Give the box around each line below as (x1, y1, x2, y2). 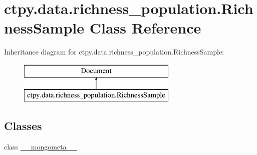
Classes (4, 118, 42, 133)
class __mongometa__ (4, 141, 77, 152)
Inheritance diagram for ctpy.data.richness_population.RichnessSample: (4, 46, 224, 57)
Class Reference (89, 17, 201, 38)
